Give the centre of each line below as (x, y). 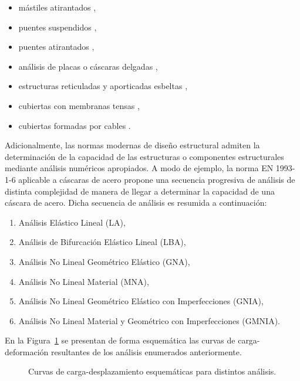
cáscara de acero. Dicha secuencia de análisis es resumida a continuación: (136, 203)
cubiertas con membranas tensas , (79, 105)
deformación (27, 351)
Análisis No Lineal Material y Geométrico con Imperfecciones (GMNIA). (149, 320)
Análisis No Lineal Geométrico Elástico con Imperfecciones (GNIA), (141, 301)
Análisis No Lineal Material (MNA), (84, 281)
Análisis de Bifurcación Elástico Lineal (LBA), (102, 242)
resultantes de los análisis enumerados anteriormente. (146, 351)
